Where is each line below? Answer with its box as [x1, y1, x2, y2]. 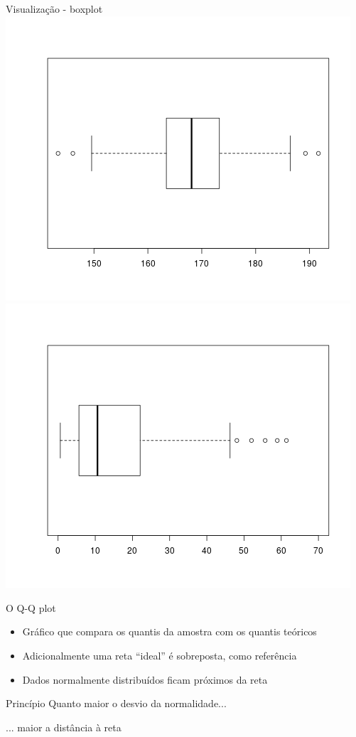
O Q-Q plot [6, 600, 56, 615]
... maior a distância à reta [6, 719, 122, 734]
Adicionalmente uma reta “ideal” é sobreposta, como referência [22, 647, 297, 662]
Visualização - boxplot [6, 1, 103, 16]
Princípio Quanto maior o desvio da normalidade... [6, 696, 227, 711]
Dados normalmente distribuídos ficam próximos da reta [22, 672, 268, 687]
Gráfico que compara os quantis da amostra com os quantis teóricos [22, 624, 317, 639]
